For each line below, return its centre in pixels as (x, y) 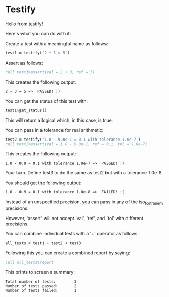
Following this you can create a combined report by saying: (68, 253)
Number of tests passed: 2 (41, 286)
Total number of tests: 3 (41, 281)
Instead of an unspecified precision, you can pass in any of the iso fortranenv (84, 202)
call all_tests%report (29, 262)
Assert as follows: (24, 63)
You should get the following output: (44, 183)
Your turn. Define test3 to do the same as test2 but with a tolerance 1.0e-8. (84, 173)
